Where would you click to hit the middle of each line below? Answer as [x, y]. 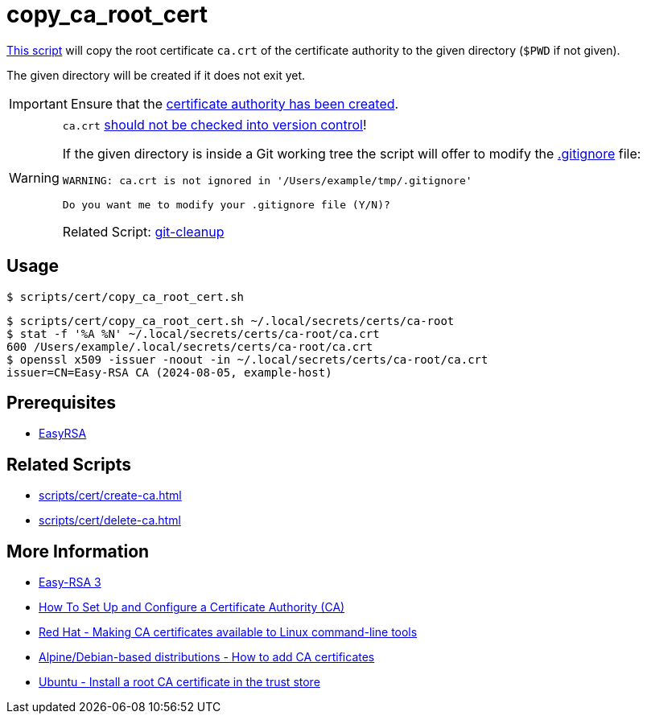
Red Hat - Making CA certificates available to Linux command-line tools [228, 632]
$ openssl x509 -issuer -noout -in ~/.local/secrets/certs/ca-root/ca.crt [247, 359]
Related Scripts [69, 464]
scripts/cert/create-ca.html [110, 496]
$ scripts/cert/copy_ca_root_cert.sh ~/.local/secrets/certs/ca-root [231, 321]
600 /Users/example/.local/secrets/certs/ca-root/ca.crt [190, 346]
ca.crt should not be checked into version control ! [214, 124]
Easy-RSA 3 [70, 582]
